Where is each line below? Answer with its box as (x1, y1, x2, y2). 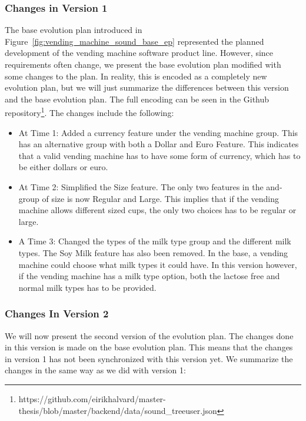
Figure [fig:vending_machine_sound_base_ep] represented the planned (5, 35, 264, 47)
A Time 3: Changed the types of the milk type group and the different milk (18, 235, 291, 247)
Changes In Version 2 (5, 306, 109, 321)
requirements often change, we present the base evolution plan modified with (5, 58, 281, 70)
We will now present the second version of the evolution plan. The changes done (5, 329, 294, 342)
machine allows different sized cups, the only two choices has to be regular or (18, 204, 297, 216)
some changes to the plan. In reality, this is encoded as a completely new (5, 69, 267, 82)
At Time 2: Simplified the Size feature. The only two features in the (18, 181, 264, 193)
